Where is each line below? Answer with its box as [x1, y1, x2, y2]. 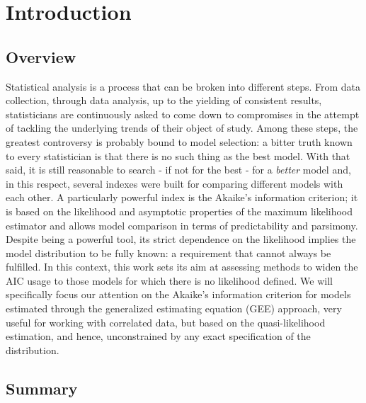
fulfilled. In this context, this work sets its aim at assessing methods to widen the [6, 259, 358, 274]
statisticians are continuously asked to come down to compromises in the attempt [6, 106, 360, 121]
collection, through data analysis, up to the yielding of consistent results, [6, 93, 322, 108]
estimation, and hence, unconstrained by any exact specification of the [6, 329, 311, 344]
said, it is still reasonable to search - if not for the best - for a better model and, [6, 162, 351, 177]
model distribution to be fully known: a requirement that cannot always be [6, 245, 331, 260]
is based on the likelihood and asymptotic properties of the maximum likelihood [6, 203, 353, 218]
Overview [6, 45, 76, 67]
